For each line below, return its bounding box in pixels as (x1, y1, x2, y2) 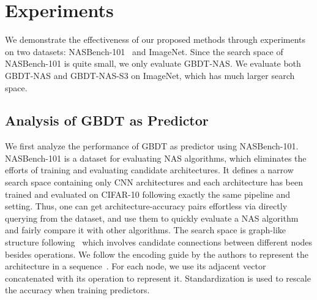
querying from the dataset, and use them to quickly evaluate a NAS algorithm (5, 211, 299, 224)
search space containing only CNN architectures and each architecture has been (5, 176, 303, 189)
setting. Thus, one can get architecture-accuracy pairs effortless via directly (5, 200, 288, 212)
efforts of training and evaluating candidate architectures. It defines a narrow (5, 163, 294, 176)
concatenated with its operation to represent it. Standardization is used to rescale (5, 271, 311, 284)
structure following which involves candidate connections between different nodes (5, 236, 313, 249)
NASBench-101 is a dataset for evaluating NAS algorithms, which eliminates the (5, 151, 307, 164)
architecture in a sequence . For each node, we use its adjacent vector (5, 260, 266, 272)
